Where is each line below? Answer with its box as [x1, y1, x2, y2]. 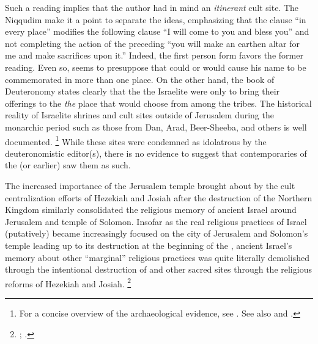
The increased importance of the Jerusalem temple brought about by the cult [5, 179, 295, 192]
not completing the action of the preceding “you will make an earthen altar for [5, 37, 300, 49]
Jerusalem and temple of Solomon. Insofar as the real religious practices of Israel [5, 215, 307, 228]
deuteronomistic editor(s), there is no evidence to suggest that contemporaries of [5, 146, 307, 159]
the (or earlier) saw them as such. [5, 159, 131, 171]
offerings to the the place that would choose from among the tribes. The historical [5, 96, 312, 109]
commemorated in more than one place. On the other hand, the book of [5, 73, 275, 85]
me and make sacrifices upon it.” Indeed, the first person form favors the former [5, 49, 303, 62]
